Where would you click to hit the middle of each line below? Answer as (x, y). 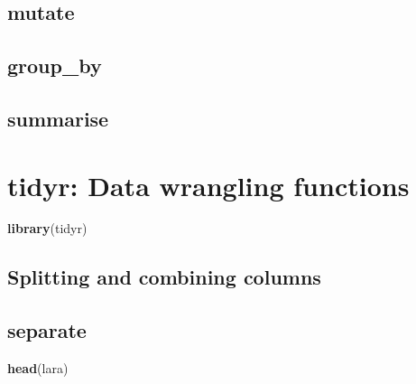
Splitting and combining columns (164, 277)
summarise (58, 118)
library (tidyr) (47, 228)
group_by (55, 66)
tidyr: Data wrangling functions (208, 185)
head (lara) (38, 368)
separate (47, 330)
